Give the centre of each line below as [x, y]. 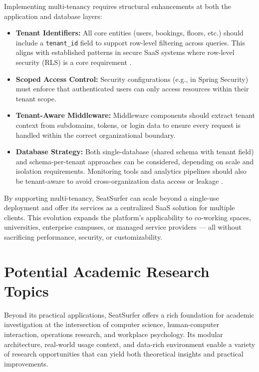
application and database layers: [53, 16]
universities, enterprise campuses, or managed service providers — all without [123, 227]
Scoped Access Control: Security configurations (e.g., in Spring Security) [132, 79]
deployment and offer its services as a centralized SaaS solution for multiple [120, 207]
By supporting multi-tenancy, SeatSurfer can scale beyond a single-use [112, 197]
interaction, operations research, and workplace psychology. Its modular [114, 334]
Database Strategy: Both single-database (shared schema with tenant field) [135, 152]
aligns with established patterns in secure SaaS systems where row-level [125, 52]
